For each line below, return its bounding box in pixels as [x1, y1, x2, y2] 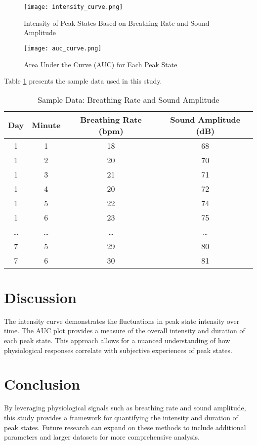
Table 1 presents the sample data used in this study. [4, 76, 162, 86]
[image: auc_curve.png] [24, 44, 102, 52]
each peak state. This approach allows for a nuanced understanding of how [4, 335, 230, 345]
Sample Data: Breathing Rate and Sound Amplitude [38, 93, 219, 105]
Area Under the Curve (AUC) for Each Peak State [24, 59, 177, 69]
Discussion [4, 287, 77, 307]
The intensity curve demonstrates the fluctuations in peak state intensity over [4, 315, 240, 326]
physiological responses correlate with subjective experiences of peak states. [4, 345, 232, 355]
